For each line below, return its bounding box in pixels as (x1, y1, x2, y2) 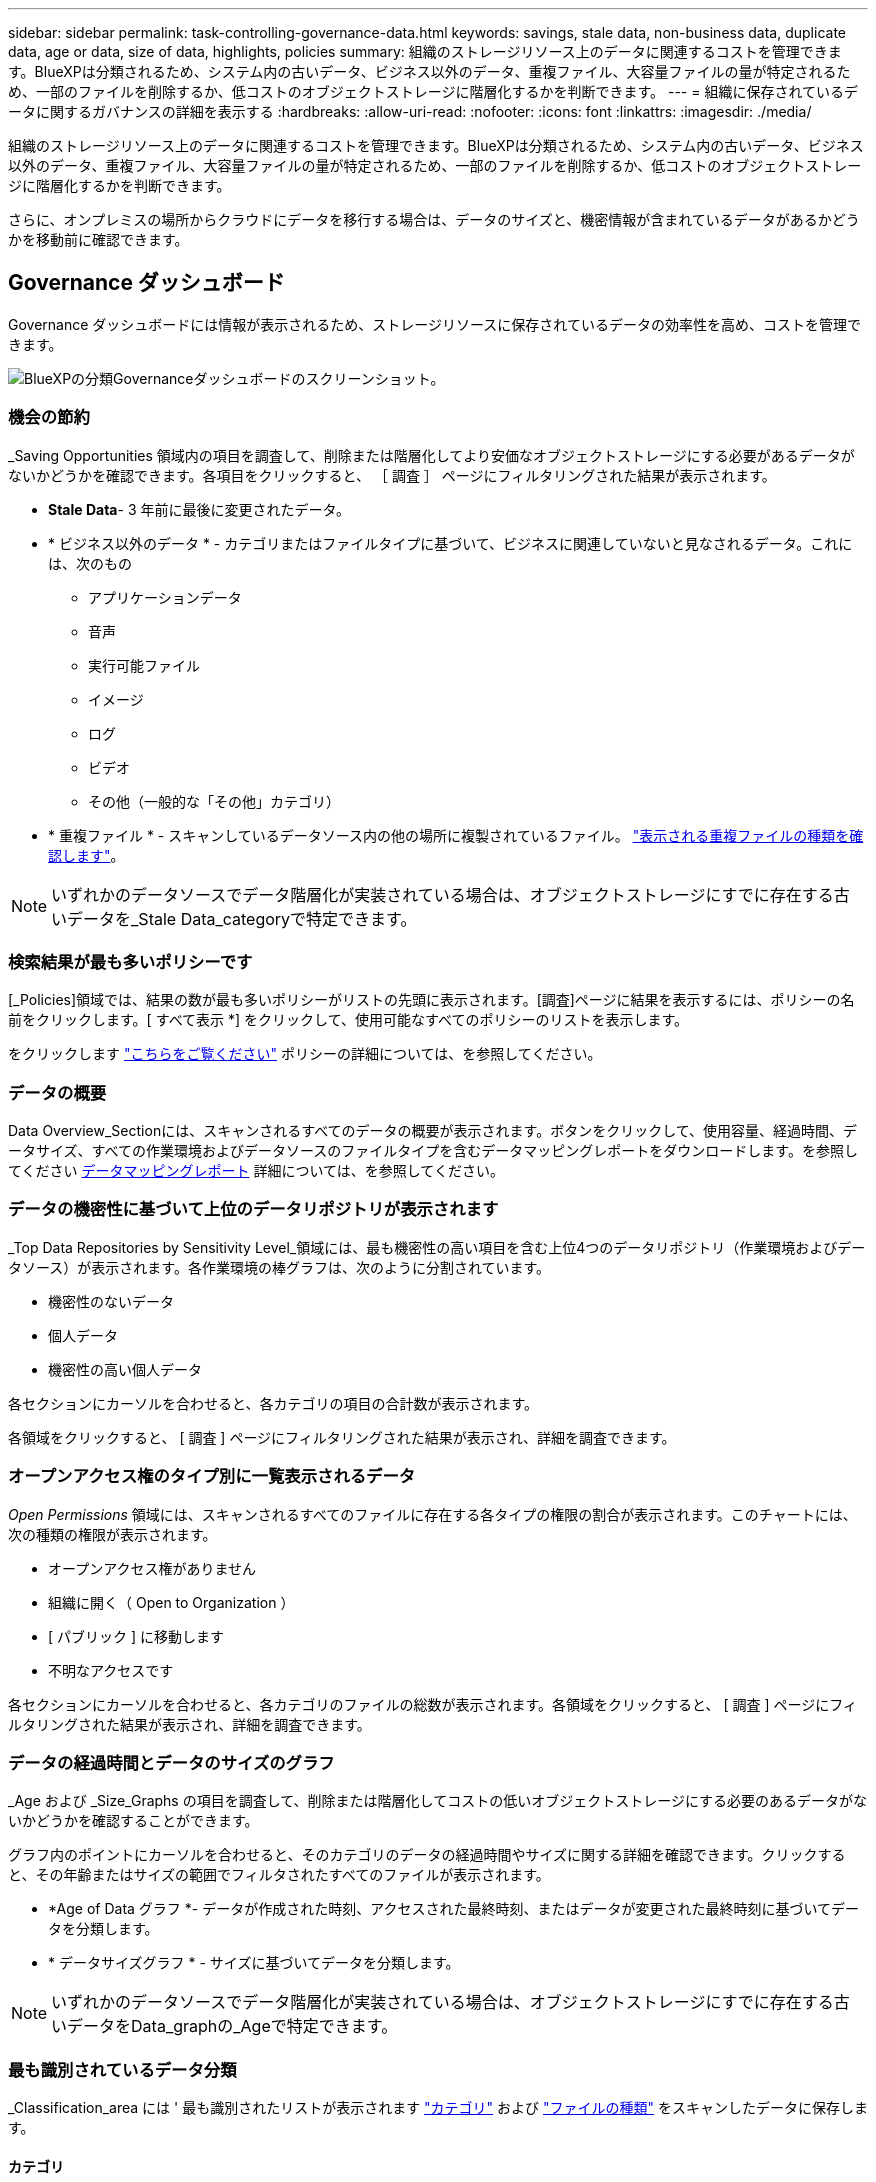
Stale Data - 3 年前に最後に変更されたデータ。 (48, 500, 351, 518)
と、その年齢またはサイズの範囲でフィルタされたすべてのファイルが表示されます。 (8, 1866, 550, 1884)
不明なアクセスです (48, 1661, 174, 1679)
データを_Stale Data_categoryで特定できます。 (67, 908, 417, 929)
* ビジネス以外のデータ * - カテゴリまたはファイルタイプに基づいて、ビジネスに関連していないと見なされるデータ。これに (48, 534, 853, 552)
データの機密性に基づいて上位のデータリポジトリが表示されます (8, 1199, 499, 1220)
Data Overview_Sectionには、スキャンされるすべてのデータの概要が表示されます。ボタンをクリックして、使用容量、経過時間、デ (8, 1122, 858, 1140)
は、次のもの (48, 554, 132, 572)
